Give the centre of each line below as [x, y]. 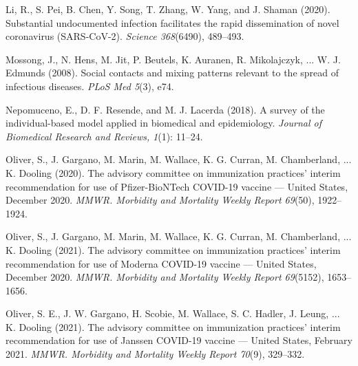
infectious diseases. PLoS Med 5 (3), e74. [90, 86]
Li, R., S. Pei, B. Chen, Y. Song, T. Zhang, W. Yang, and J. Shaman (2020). [168, 9]
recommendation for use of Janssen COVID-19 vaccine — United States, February [179, 340]
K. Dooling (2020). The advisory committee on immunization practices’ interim [173, 172]
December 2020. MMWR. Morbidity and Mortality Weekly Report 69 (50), [160, 200]
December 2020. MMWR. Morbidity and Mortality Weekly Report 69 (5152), [165, 277]
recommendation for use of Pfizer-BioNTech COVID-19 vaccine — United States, [177, 186]
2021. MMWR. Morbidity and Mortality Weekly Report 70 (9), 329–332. [155, 354]
